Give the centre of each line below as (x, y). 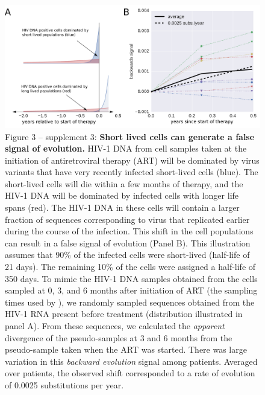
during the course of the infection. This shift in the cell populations (129, 231)
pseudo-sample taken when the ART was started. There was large (126, 349)
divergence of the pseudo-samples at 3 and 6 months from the (119, 337)
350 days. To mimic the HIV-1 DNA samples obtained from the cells (131, 278)
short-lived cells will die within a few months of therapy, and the (124, 183)
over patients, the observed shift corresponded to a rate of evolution (130, 373)
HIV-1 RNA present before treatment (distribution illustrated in (124, 314)
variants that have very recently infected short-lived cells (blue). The (132, 172)
